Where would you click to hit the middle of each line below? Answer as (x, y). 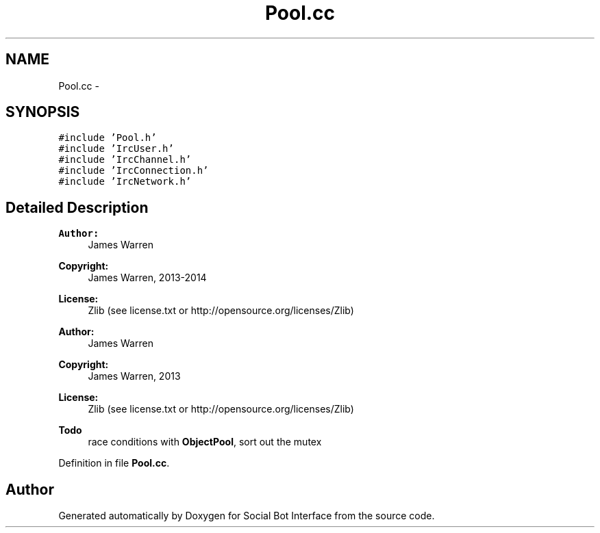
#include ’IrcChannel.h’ (125, 160)
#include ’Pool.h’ (108, 138)
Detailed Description (77, 207)
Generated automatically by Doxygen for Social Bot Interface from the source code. (247, 516)
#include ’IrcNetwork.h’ (125, 182)
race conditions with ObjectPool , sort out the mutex (205, 442)
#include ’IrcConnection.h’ (134, 171)
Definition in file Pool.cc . (114, 463)
